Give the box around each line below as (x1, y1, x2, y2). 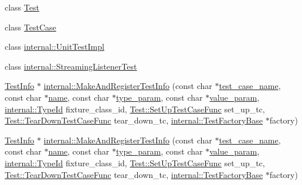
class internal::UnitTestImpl (5, 40, 104, 53)
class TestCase (5, 20, 56, 33)
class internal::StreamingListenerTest (5, 60, 137, 72)
